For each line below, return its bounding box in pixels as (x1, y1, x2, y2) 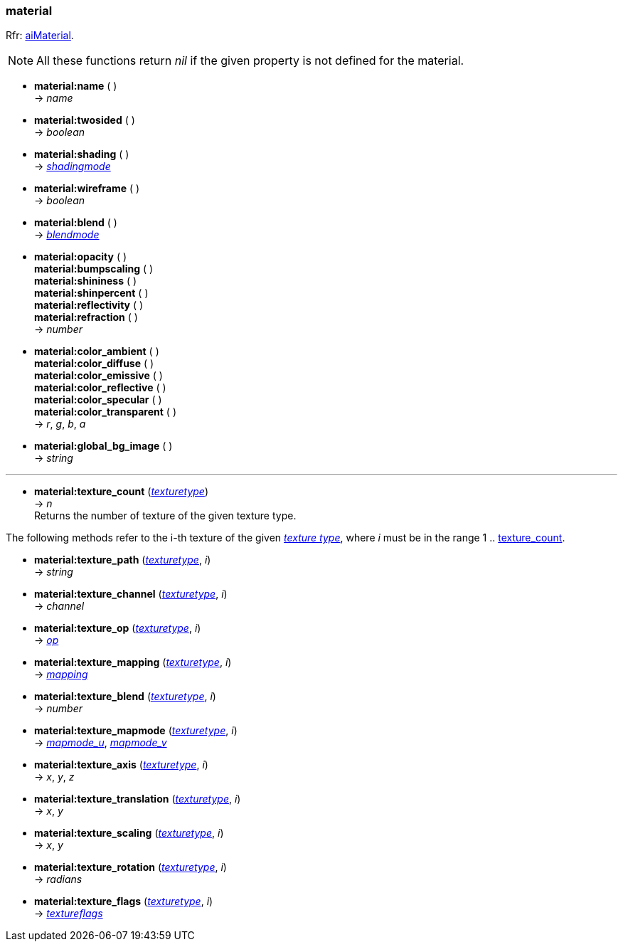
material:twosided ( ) (34, 114, 135, 127)
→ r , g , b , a (34, 418, 86, 430)
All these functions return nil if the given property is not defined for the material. (36, 53, 464, 68)
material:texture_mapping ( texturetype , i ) (34, 656, 232, 669)
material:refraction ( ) (34, 311, 138, 324)
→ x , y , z (34, 771, 75, 783)
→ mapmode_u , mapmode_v (34, 736, 167, 749)
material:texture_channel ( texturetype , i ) (34, 588, 228, 601)
